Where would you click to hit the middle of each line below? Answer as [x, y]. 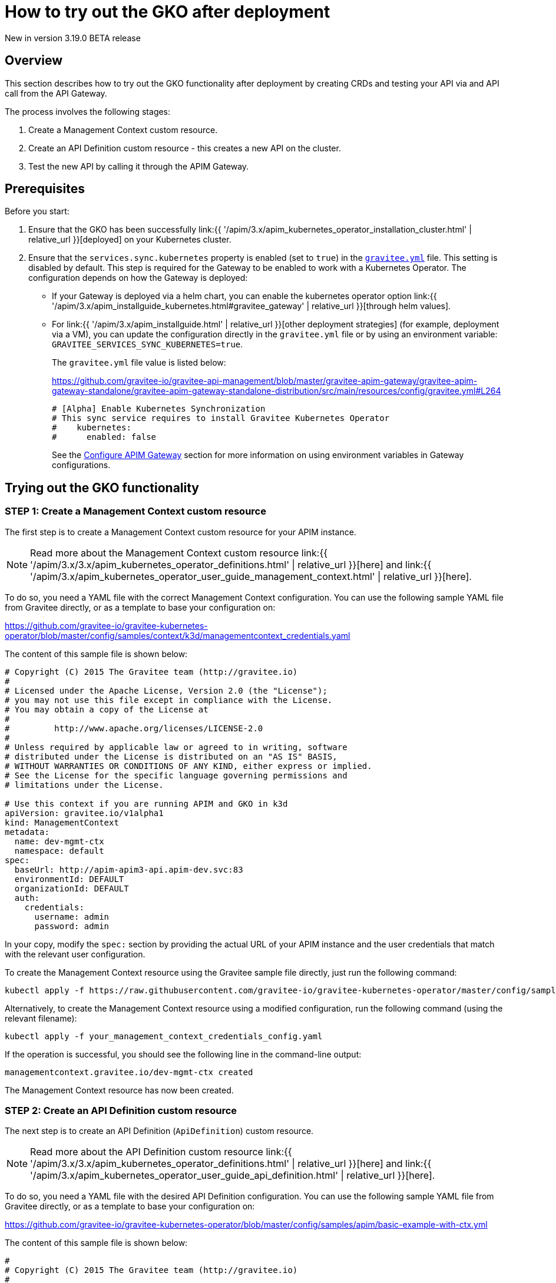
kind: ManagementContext [62, 822]
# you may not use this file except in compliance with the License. [169, 700]
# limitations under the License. [84, 785]
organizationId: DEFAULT [72, 888]
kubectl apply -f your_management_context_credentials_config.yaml [164, 1036]
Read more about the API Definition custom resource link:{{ [161, 1152]
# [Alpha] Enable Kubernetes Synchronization [159, 409]
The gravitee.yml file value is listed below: [139, 363]
